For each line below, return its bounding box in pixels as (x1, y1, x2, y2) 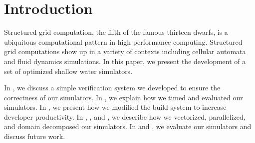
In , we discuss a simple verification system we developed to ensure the (4, 82, 221, 93)
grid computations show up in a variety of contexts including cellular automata (4, 46, 246, 57)
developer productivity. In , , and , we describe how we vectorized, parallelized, (4, 111, 246, 122)
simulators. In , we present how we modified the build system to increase (4, 102, 227, 112)
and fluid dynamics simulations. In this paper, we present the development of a (4, 56, 246, 66)
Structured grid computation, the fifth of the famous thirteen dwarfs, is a (4, 27, 228, 37)
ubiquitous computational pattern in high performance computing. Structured (4, 36, 243, 47)
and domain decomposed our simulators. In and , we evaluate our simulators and (4, 121, 252, 132)
